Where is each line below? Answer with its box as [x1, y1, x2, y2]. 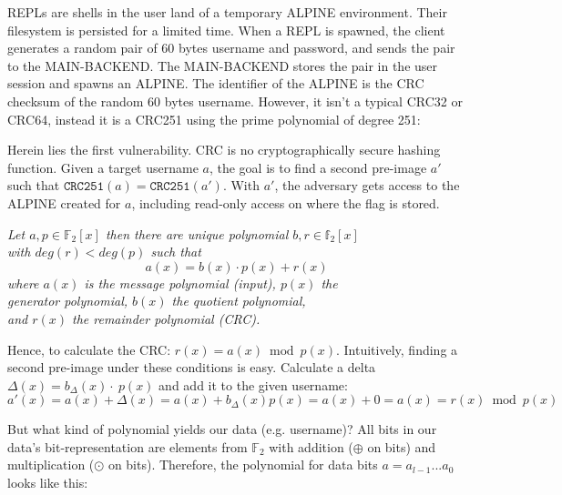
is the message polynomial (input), [84, 273, 276, 292]
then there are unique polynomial [105, 224, 289, 243]
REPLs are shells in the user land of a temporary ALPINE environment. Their [7, 3, 447, 21]
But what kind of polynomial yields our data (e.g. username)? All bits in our [7, 419, 437, 439]
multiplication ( [7, 455, 95, 474]
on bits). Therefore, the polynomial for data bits [107, 455, 378, 474]
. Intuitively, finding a [336, 339, 458, 359]
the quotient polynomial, [171, 291, 306, 310]
